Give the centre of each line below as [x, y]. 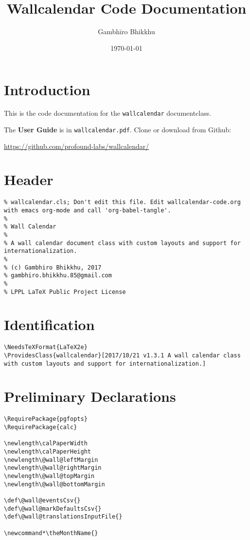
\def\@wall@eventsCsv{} [42, 500]
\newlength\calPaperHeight [47, 452]
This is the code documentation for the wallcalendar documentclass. [108, 113]
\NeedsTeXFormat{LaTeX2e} [46, 347]
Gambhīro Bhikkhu [126, 31]
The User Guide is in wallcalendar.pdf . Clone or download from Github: [118, 129]
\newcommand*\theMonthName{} [51, 533]
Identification [49, 324]
